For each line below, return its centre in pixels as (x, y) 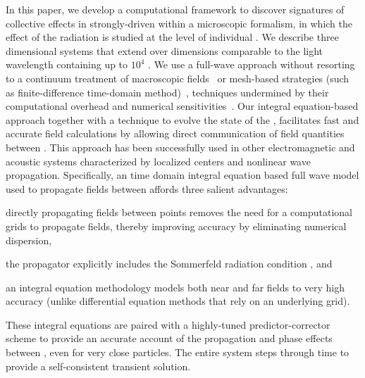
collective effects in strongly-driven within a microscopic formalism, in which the (179, 23)
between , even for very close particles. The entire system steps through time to (178, 352)
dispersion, (29, 240)
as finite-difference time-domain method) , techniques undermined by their (167, 92)
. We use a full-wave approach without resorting (252, 64)
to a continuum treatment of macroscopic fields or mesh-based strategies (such (178, 78)
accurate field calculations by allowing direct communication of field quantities (175, 133)
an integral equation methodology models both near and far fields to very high (175, 287)
